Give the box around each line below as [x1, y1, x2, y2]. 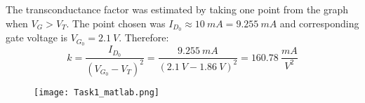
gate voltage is [6, 30, 67, 45]
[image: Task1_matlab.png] [34, 87, 159, 97]
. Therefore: [119, 30, 169, 45]
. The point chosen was [66, 15, 166, 30]
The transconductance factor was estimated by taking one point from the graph [6, 2, 349, 16]
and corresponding [279, 15, 359, 30]
